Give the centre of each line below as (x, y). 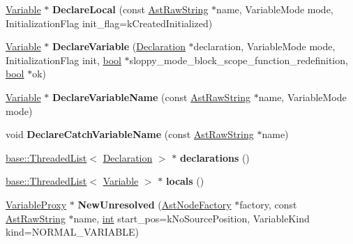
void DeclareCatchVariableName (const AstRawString (130, 134)
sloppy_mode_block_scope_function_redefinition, (239, 60)
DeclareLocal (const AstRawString (130, 9)
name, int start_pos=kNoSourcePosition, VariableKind (191, 218)
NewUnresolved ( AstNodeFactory (155, 204)
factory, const (268, 204)
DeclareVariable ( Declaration (119, 46)
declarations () (215, 157)
